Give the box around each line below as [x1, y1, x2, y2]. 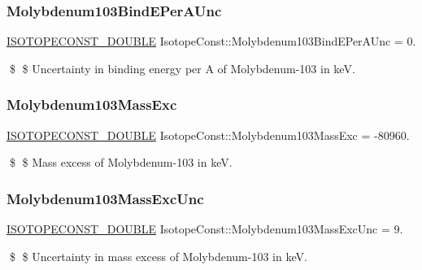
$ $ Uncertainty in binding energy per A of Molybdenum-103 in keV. [9, 59, 355, 76]
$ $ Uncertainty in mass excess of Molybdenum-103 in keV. [9, 247, 307, 264]
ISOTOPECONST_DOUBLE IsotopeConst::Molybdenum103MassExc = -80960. [7, 126, 410, 143]
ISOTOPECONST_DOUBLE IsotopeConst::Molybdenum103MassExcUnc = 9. [7, 220, 403, 237]
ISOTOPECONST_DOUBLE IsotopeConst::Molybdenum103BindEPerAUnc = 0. [7, 33, 416, 50]
